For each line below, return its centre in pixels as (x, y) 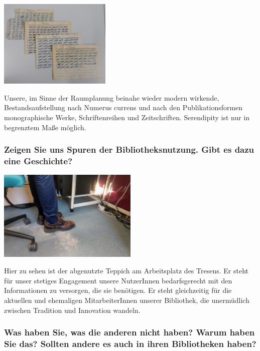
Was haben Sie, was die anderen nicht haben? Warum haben (129, 332)
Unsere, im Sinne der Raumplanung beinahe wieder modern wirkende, (112, 97)
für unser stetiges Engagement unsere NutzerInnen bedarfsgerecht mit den (118, 280)
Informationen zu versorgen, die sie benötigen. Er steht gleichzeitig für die (118, 290)
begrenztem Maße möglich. (45, 127)
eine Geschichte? (38, 161)
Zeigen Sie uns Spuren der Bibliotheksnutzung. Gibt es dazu (129, 149)
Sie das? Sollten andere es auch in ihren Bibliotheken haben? (130, 344)
